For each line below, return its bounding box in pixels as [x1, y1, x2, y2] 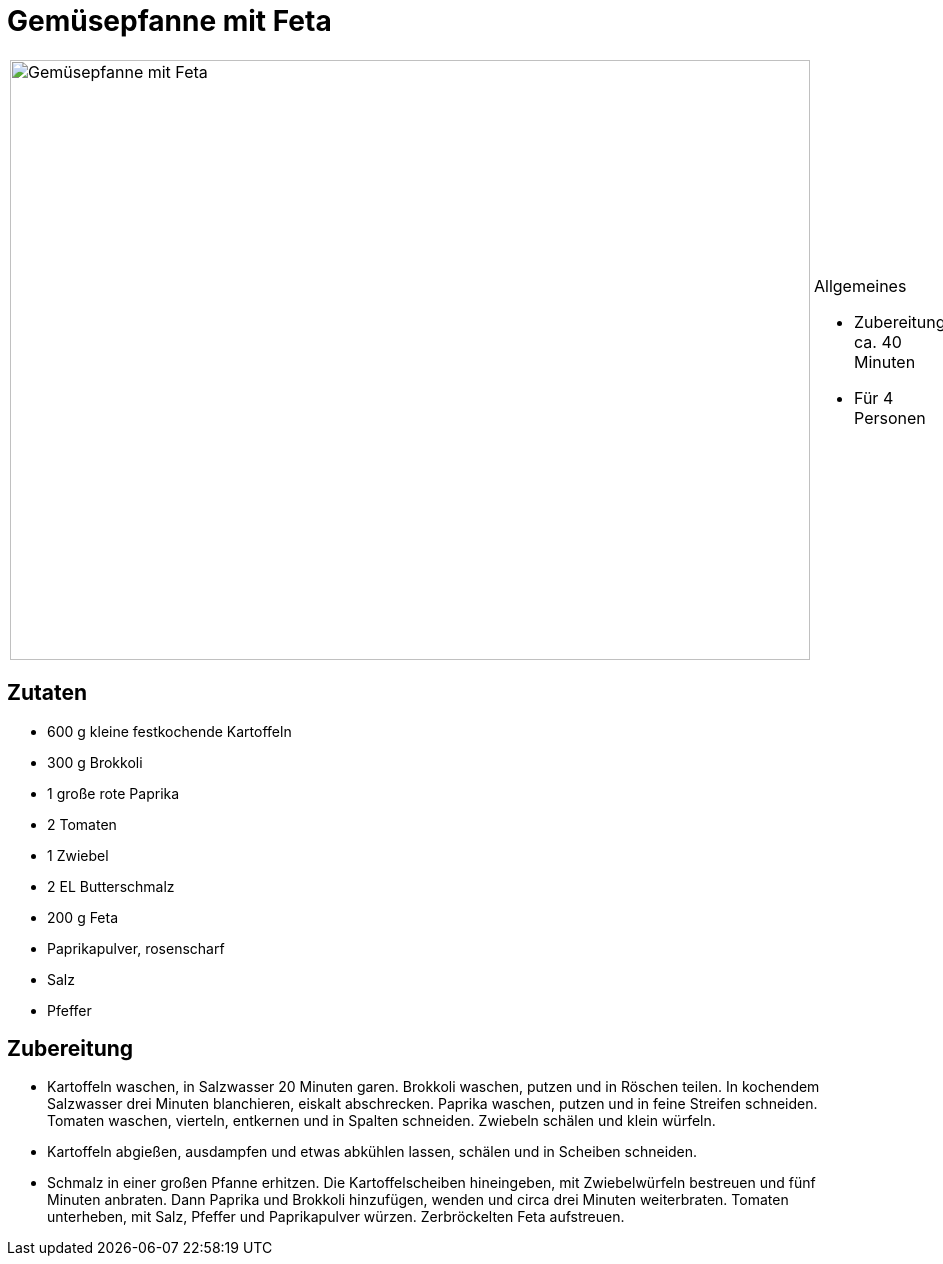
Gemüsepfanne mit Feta [7, 4, 332, 38]
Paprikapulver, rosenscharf [47, 939, 225, 957]
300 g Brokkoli [47, 753, 143, 771]
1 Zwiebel [47, 846, 109, 864]
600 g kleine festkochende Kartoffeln [47, 722, 292, 740]
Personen [854, 407, 926, 428]
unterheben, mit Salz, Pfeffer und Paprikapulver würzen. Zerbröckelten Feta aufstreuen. [47, 1208, 625, 1226]
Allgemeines [814, 275, 907, 296]
